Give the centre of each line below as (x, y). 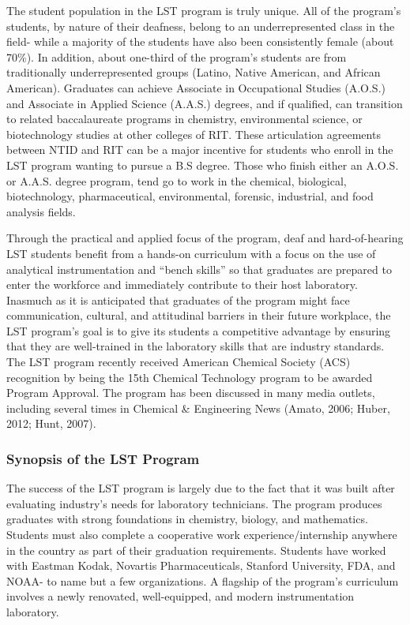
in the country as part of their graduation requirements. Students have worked (196, 550)
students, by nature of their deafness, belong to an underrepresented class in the (201, 26)
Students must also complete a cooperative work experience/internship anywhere (202, 535)
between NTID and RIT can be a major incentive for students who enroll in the (200, 150)
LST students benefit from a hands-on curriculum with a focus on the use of (191, 253)
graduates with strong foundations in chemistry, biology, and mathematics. (187, 519)
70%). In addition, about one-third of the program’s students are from (177, 56)
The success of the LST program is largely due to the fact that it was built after (201, 488)
